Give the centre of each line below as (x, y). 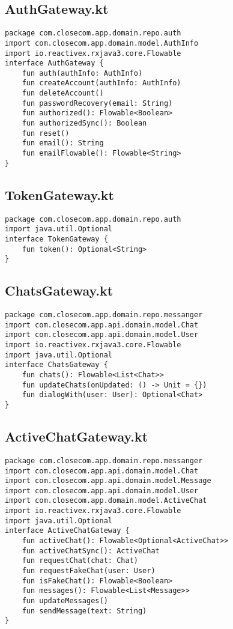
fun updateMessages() (65, 601)
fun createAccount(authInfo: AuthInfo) (101, 83)
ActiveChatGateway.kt (77, 436)
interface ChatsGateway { (56, 365)
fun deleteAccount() (63, 93)
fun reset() (46, 133)
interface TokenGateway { (56, 239)
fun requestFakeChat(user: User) (89, 571)
